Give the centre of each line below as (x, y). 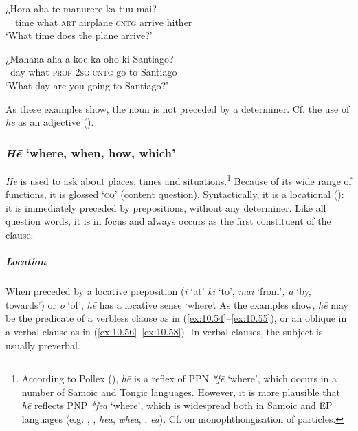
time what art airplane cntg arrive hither (103, 22)
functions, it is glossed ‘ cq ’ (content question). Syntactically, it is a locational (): (175, 194)
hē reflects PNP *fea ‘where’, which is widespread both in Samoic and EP (177, 405)
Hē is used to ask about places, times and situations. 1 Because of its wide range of (179, 179)
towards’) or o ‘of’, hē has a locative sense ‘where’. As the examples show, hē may (177, 304)
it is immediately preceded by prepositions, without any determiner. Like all (166, 207)
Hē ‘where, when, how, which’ (91, 152)
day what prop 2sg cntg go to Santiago (93, 72)
